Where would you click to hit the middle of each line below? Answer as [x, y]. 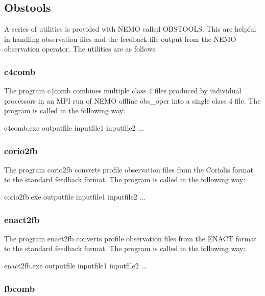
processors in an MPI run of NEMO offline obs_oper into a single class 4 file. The [132, 100]
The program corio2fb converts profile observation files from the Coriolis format [129, 169]
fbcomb [20, 288]
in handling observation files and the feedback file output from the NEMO [120, 39]
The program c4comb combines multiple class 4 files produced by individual [123, 91]
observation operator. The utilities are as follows [80, 49]
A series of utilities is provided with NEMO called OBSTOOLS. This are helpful [130, 29]
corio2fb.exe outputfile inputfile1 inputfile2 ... [75, 196]
